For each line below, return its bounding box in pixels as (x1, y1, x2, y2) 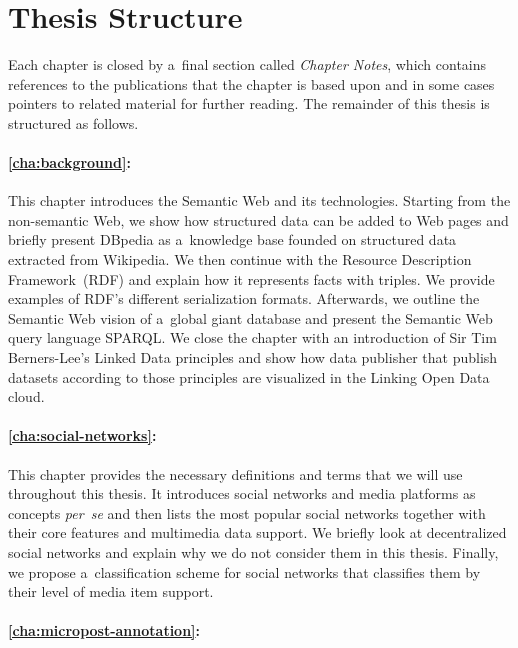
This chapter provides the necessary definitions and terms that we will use (8, 463, 463, 484)
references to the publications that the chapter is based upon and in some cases (8, 73, 495, 94)
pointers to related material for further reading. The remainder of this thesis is (8, 93, 490, 114)
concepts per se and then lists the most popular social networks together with (8, 502, 486, 523)
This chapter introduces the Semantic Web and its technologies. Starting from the (8, 190, 511, 211)
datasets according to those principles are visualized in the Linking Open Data (8, 366, 490, 387)
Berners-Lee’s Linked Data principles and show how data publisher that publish (8, 347, 498, 368)
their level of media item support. (8, 581, 214, 602)
